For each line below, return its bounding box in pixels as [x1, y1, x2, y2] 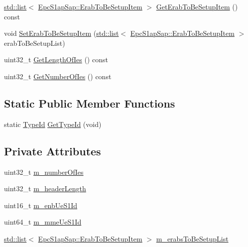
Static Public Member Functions [4, 95, 175, 111]
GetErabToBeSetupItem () [156, 1, 238, 11]
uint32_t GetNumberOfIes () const [4, 71, 112, 81]
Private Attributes [4, 143, 101, 158]
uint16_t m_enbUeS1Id [4, 200, 78, 210]
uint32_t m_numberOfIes [4, 166, 84, 177]
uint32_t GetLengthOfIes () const [4, 54, 108, 65]
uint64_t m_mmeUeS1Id [4, 217, 82, 227]
